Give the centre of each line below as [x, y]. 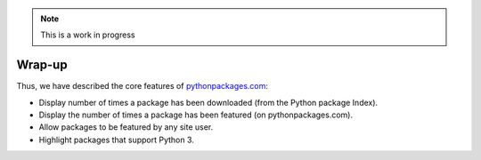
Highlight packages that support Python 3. [117, 140]
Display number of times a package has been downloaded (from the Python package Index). [208, 102]
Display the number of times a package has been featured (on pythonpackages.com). [196, 115]
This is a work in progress [88, 35]
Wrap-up [42, 65]
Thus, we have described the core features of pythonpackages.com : [143, 86]
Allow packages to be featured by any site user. [126, 127]
